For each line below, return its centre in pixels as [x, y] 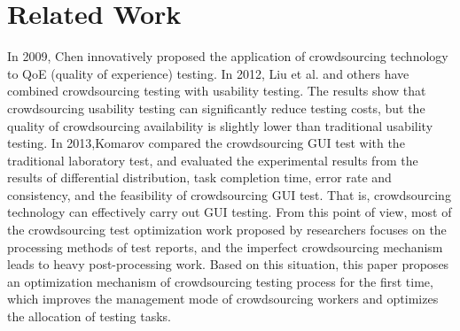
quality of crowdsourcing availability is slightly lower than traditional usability [220, 125]
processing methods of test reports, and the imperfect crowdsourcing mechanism [225, 246]
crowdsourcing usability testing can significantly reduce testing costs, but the [216, 108]
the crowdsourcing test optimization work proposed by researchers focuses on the [227, 230]
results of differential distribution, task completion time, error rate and [199, 177]
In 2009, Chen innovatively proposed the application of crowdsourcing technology [228, 56]
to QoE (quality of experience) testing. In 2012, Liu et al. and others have [208, 73]
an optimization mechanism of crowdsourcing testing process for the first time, [220, 281]
